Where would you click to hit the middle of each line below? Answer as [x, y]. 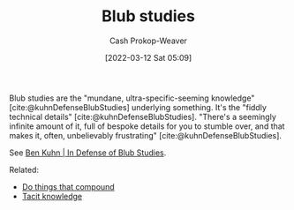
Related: [24, 169]
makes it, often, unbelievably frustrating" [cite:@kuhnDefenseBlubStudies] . [146, 135]
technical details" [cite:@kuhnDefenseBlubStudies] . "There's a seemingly [143, 116]
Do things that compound [68, 186]
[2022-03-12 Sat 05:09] [148, 57]
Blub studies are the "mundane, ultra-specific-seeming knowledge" [132, 98]
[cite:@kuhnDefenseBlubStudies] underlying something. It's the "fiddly [138, 107]
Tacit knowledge [52, 196]
